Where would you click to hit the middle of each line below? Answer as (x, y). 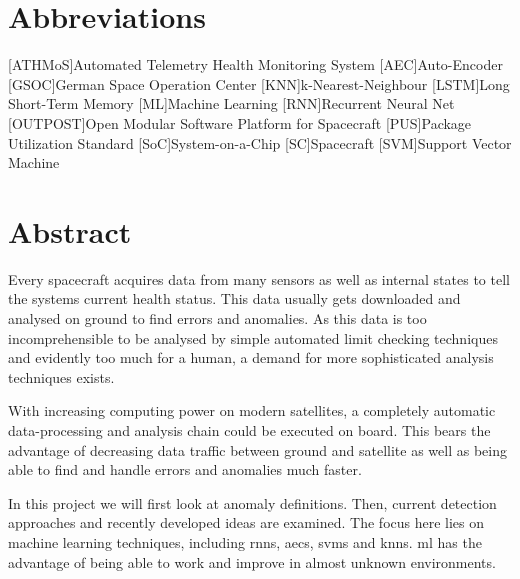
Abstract (70, 230)
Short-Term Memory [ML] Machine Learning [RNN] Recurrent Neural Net (231, 103)
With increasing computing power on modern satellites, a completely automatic (252, 410)
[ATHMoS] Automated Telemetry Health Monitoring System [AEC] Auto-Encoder (255, 64)
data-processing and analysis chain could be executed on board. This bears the (249, 429)
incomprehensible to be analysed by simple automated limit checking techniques (253, 337)
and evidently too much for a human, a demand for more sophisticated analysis (251, 357)
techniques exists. (61, 376)
